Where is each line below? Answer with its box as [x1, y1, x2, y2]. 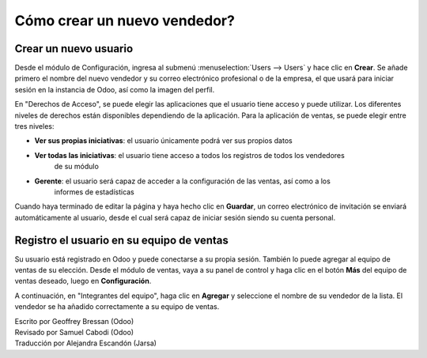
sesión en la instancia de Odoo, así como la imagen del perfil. [14, 85, 215, 94]
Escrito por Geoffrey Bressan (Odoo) [14, 316, 134, 326]
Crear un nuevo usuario [14, 42, 134, 55]
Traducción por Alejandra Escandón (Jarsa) [14, 338, 157, 348]
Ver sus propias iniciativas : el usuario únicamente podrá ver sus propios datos [34, 136, 293, 145]
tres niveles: [14, 122, 55, 131]
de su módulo [54, 162, 99, 171]
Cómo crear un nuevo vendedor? [14, 12, 235, 29]
